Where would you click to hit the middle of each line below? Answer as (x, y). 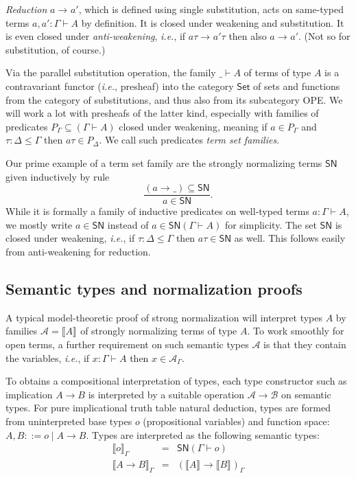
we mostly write (39, 224)
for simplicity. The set (271, 224)
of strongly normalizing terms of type (159, 331)
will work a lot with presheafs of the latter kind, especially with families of (162, 113)
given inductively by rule (58, 176)
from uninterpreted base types (69, 421)
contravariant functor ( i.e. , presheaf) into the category (120, 86)
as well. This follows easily (290, 238)
